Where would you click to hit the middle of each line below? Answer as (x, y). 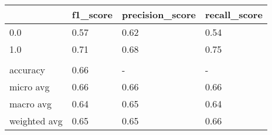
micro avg (30, 87)
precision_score (159, 14)
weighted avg (36, 121)
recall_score (234, 14)
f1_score (92, 14)
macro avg (31, 104)
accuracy (27, 70)
